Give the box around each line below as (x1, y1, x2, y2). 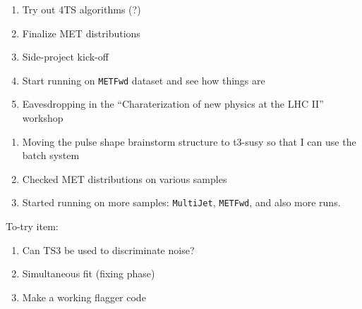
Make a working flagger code (22, 289, 146, 304)
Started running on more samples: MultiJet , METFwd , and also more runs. (22, 195, 341, 210)
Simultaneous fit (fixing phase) (22, 266, 155, 281)
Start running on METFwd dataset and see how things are (22, 72, 265, 87)
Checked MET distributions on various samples (22, 171, 227, 186)
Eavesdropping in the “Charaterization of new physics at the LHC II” (22, 96, 324, 111)
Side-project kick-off (22, 49, 109, 64)
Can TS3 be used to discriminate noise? (22, 242, 195, 257)
